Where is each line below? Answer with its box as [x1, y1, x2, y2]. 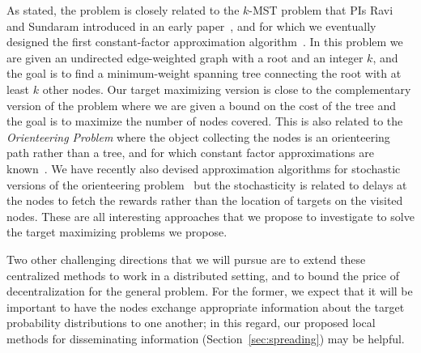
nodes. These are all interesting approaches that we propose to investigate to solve [6, 207, 415, 224]
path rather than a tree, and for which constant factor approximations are [6, 144, 374, 161]
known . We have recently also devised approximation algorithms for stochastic [6, 159, 401, 176]
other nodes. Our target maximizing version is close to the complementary [42, 80, 411, 97]
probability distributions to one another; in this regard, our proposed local [6, 314, 376, 331]
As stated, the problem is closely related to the [6, 2, 240, 18]
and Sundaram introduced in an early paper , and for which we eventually [6, 17, 376, 34]
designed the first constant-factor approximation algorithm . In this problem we [6, 33, 403, 50]
